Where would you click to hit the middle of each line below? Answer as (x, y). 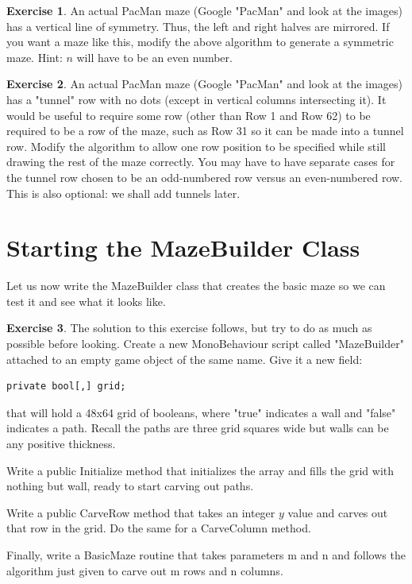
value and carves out (338, 512)
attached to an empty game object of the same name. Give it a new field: (185, 359)
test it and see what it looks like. (86, 301)
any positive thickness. (61, 443)
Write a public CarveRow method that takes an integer (141, 512)
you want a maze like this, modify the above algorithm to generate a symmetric (200, 42)
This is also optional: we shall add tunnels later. (123, 193)
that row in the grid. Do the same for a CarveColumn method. (159, 528)
